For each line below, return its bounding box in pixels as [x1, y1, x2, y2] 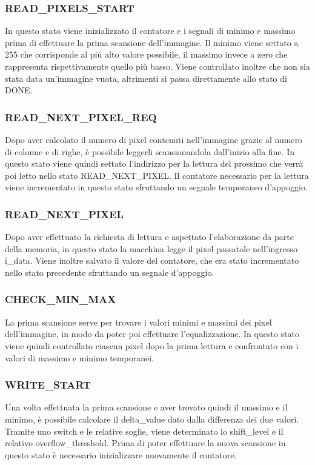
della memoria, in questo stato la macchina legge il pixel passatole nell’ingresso [5, 242, 298, 255]
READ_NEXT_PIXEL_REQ [5, 109, 157, 124]
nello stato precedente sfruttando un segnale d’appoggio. [5, 266, 214, 278]
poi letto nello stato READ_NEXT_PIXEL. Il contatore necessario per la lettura [5, 169, 309, 181]
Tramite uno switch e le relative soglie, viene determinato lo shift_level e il [5, 424, 283, 437]
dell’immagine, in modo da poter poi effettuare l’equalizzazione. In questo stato [5, 327, 299, 340]
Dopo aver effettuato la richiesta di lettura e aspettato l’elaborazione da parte [5, 230, 294, 243]
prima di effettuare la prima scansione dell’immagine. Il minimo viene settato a [5, 36, 299, 49]
